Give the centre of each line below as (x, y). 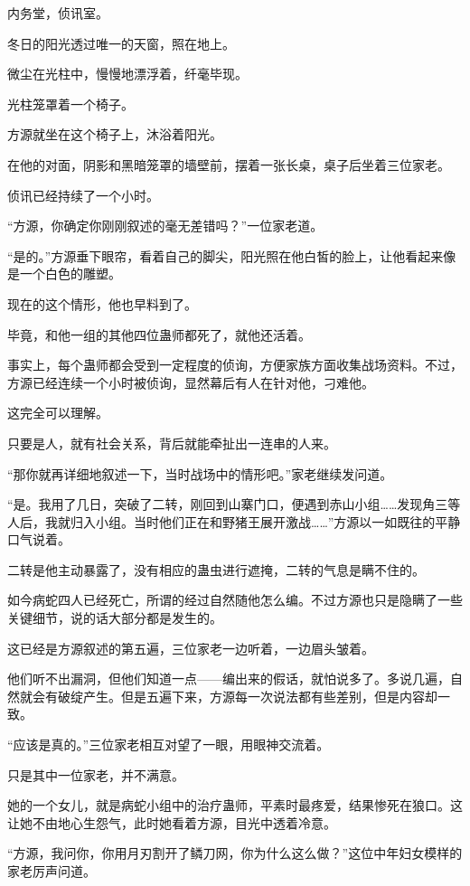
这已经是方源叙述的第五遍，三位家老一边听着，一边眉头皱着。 (191, 648)
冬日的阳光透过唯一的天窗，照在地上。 (121, 43)
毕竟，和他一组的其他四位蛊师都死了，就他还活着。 (159, 334)
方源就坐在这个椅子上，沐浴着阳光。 (115, 134)
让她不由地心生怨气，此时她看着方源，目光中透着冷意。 (172, 822)
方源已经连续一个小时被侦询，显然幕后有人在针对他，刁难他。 (191, 382)
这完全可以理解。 (58, 413)
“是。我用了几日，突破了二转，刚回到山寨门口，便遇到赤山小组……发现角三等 (234, 504)
